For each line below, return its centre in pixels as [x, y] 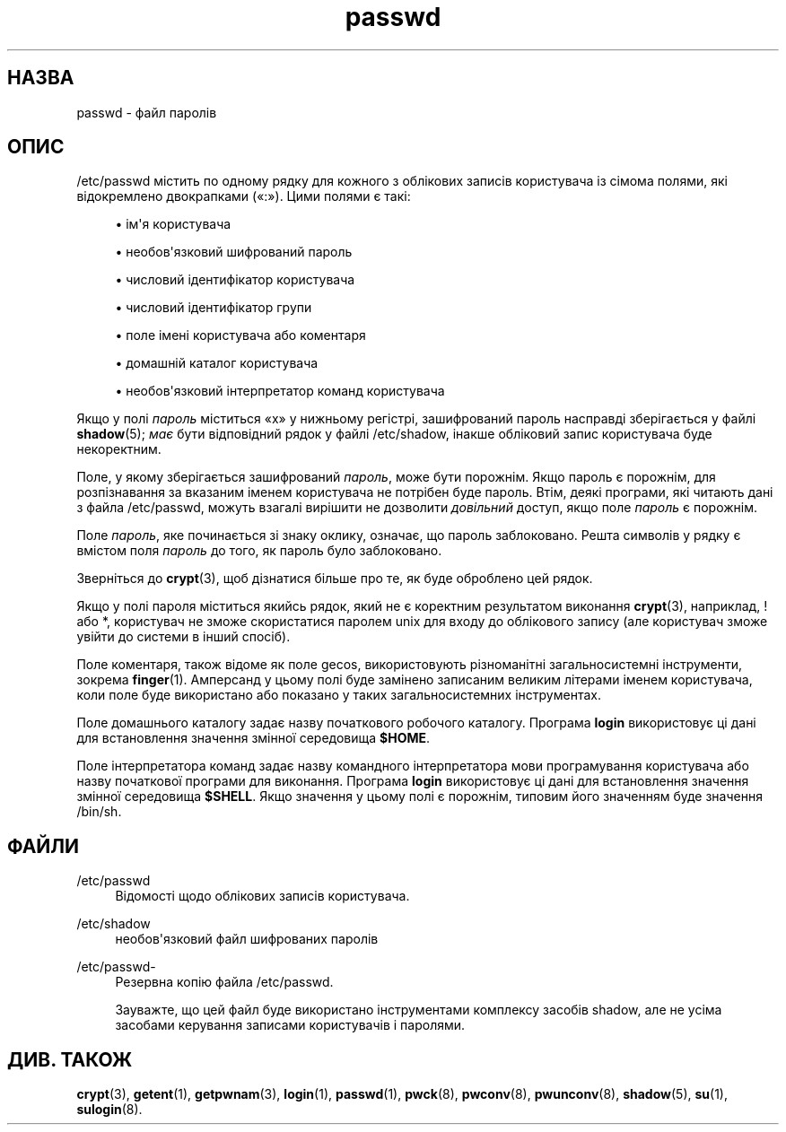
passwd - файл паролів [147, 112]
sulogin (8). [109, 1110]
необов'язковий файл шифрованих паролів [247, 939]
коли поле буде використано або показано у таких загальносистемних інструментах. [339, 695]
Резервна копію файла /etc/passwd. [224, 982]
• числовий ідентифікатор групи [214, 308]
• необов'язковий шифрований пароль [234, 252]
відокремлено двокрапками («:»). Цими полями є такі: [244, 196]
